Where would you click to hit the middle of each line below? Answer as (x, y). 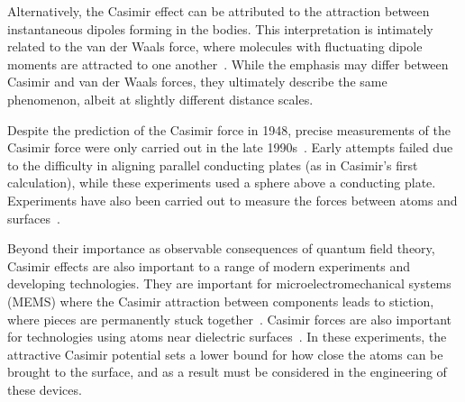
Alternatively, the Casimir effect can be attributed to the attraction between (219, 11)
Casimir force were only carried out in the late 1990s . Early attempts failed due (230, 147)
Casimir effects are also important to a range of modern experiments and (209, 265)
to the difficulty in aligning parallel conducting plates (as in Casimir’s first (213, 164)
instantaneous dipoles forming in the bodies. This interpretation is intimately (220, 28)
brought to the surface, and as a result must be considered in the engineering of (227, 372)
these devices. (45, 389)
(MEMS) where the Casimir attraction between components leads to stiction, (221, 301)
